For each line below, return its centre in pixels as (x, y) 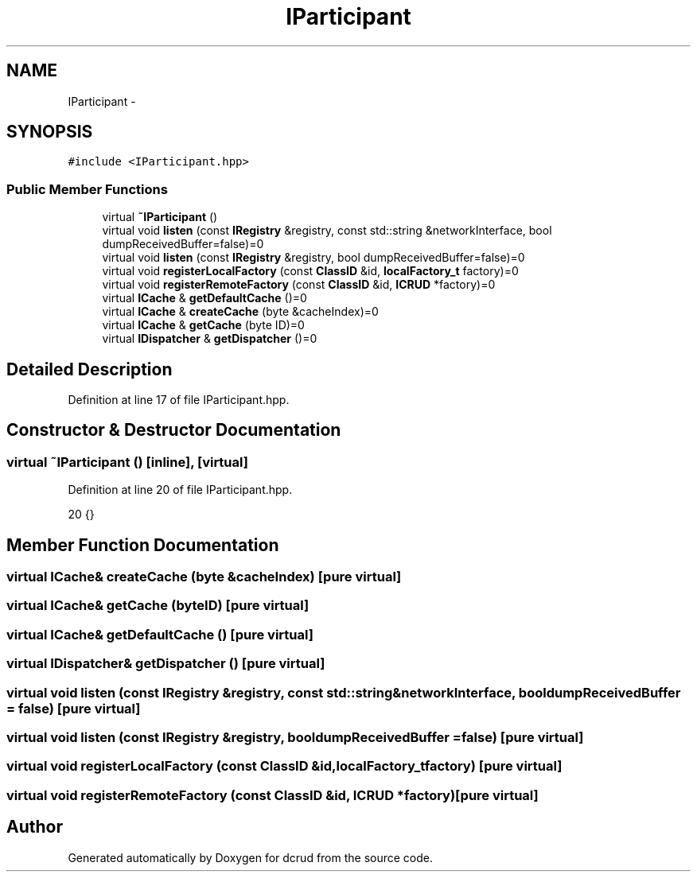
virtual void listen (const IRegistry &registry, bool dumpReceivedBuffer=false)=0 (313, 258)
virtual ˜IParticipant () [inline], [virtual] (127, 462)
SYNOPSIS (50, 132)
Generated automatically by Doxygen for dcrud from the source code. (251, 857)
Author (35, 827)
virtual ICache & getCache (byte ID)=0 (203, 325)
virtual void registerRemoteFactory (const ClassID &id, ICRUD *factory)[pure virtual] (273, 795)
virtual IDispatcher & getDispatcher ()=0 (210, 339)
